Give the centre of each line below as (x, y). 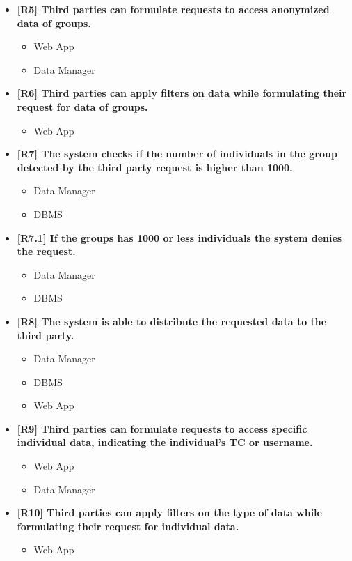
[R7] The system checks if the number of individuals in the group (177, 154)
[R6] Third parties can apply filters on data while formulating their (182, 93)
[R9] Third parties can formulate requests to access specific (162, 428)
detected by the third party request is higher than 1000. (155, 167)
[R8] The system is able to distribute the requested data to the (172, 321)
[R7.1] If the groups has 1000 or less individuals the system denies (179, 237)
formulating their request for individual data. (128, 526)
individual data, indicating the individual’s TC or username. (165, 442)
